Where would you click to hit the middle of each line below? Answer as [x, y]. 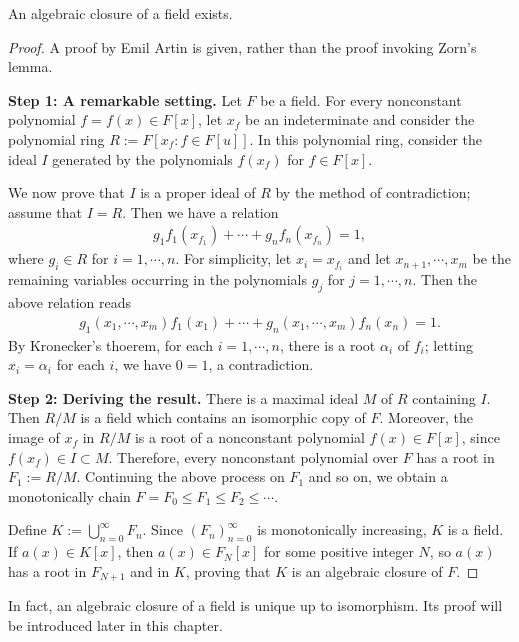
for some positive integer [338, 551]
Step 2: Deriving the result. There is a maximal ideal [183, 397]
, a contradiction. [261, 364]
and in [150, 570]
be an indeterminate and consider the [360, 119]
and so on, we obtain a [378, 476]
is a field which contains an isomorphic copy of [223, 417]
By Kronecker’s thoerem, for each [110, 344]
